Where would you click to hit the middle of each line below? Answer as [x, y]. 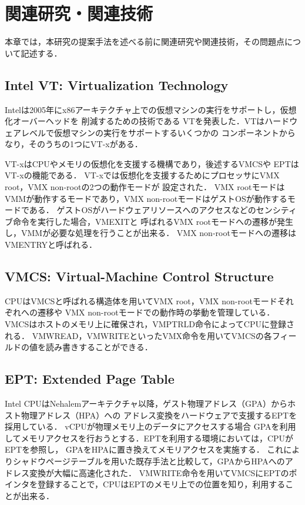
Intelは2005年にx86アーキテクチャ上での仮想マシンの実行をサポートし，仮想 [151, 109]
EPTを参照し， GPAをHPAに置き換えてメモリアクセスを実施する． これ [144, 449]
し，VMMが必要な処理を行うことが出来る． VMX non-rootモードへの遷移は [150, 233]
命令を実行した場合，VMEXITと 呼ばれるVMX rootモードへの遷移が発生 [153, 221]
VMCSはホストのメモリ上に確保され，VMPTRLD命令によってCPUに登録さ [150, 324]
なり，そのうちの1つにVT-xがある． [74, 144]
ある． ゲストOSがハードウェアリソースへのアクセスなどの [143, 210]
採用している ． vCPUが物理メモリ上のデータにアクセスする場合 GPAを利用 [150, 426]
